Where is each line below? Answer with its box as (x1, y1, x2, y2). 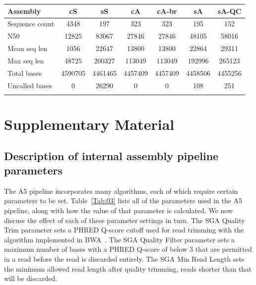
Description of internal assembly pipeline (4, 148, 219, 163)
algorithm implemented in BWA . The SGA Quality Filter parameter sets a (4, 234, 235, 244)
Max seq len (7, 55, 44, 65)
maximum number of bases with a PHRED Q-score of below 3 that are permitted (4, 244, 252, 254)
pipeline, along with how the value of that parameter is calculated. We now (4, 205, 233, 216)
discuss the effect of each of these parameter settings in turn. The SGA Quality (4, 215, 245, 225)
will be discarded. (4, 273, 58, 284)
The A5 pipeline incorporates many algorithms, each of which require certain (4, 185, 238, 196)
